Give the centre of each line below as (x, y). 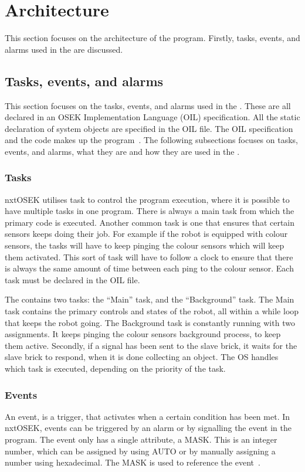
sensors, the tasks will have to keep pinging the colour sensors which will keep (145, 245)
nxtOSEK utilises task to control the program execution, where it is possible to (147, 199)
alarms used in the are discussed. (64, 49)
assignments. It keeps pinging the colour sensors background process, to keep (143, 334)
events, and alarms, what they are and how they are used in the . (122, 151)
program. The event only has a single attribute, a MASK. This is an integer (141, 439)
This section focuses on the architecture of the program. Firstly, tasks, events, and (152, 38)
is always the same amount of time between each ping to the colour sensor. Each (149, 268)
